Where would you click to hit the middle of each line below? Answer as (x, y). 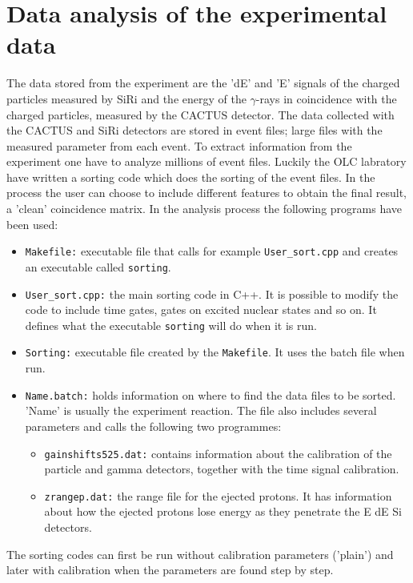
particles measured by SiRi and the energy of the (126, 98)
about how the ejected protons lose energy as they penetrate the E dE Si (223, 511)
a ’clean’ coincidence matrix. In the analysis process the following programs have (204, 209)
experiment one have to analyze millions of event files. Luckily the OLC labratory (206, 161)
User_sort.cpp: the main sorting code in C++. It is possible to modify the (212, 294)
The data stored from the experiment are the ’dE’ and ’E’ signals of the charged (203, 83)
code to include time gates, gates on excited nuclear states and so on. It (201, 310)
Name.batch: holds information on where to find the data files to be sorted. (211, 394)
